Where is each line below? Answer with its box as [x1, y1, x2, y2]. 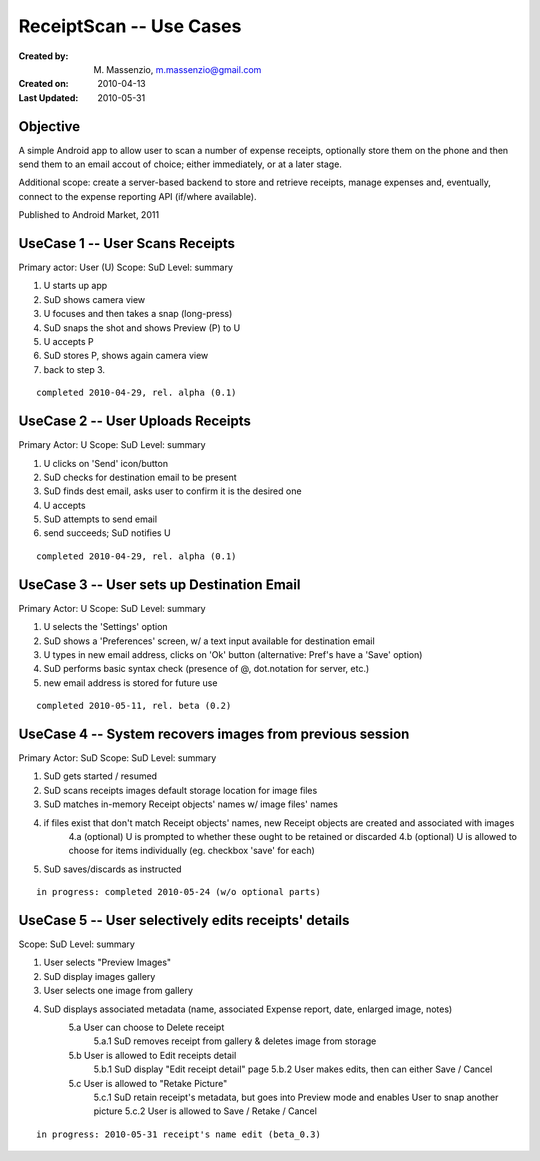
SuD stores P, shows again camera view [43, 350, 209, 362]
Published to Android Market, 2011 [18, 209, 160, 221]
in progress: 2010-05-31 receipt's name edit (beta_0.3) [36, 1128, 322, 1140]
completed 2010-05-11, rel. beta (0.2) [36, 700, 232, 712]
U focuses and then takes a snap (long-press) [43, 308, 233, 320]
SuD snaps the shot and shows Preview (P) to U [43, 321, 241, 334]
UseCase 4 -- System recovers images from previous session [18, 725, 410, 742]
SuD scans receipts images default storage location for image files [43, 784, 318, 796]
